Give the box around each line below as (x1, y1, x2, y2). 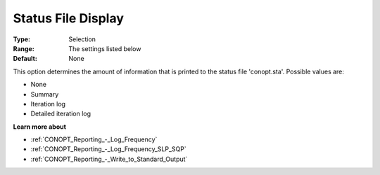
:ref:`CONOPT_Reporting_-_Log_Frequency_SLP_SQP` (30, 145, 186, 153)
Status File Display (13, 10, 125, 26)
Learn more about (13, 122, 67, 131)
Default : (13, 55, 38, 63)
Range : (13, 44, 34, 52)
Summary (30, 90, 59, 98)
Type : (13, 35, 31, 43)
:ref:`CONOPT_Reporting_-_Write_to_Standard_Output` (30, 155, 188, 163)
